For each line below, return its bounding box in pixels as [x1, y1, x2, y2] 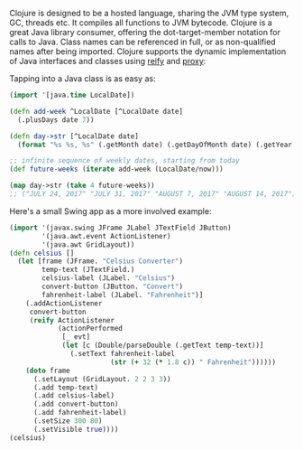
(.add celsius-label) [32, 391, 115, 400]
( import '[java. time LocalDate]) [9, 90, 135, 99]
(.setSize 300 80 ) [32, 417, 103, 426]
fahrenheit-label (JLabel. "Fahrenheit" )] [41, 290, 204, 299]
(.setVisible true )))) [32, 425, 119, 434]
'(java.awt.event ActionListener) [41, 231, 171, 240]
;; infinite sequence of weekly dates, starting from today [9, 156, 241, 165]
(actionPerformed [57, 324, 124, 333]
